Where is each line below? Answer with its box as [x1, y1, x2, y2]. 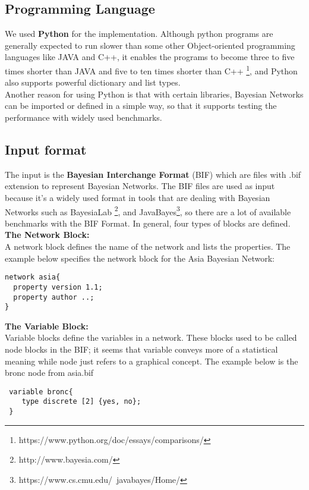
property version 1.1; [13, 282, 103, 291]
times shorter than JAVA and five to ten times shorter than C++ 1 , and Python [5, 62, 298, 77]
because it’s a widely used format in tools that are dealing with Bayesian [5, 191, 270, 203]
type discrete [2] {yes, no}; [21, 397, 141, 406]
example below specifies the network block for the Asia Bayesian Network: [5, 252, 275, 264]
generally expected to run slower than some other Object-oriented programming [5, 39, 295, 51]
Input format [5, 140, 87, 158]
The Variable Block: [5, 319, 89, 332]
